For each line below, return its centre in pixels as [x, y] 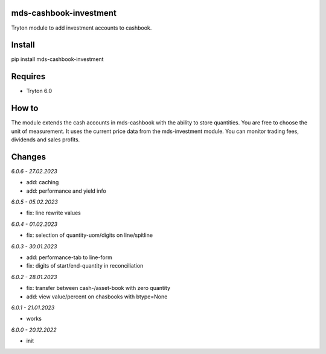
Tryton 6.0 [39, 91]
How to [25, 108]
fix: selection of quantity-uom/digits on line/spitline [90, 235]
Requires [28, 76]
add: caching [43, 182]
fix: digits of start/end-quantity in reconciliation [85, 266]
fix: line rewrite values [53, 213]
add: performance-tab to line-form [69, 257]
